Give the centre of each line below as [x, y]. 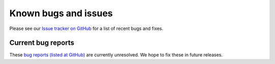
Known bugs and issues [61, 13]
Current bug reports [42, 43]
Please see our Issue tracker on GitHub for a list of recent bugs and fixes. [86, 28]
